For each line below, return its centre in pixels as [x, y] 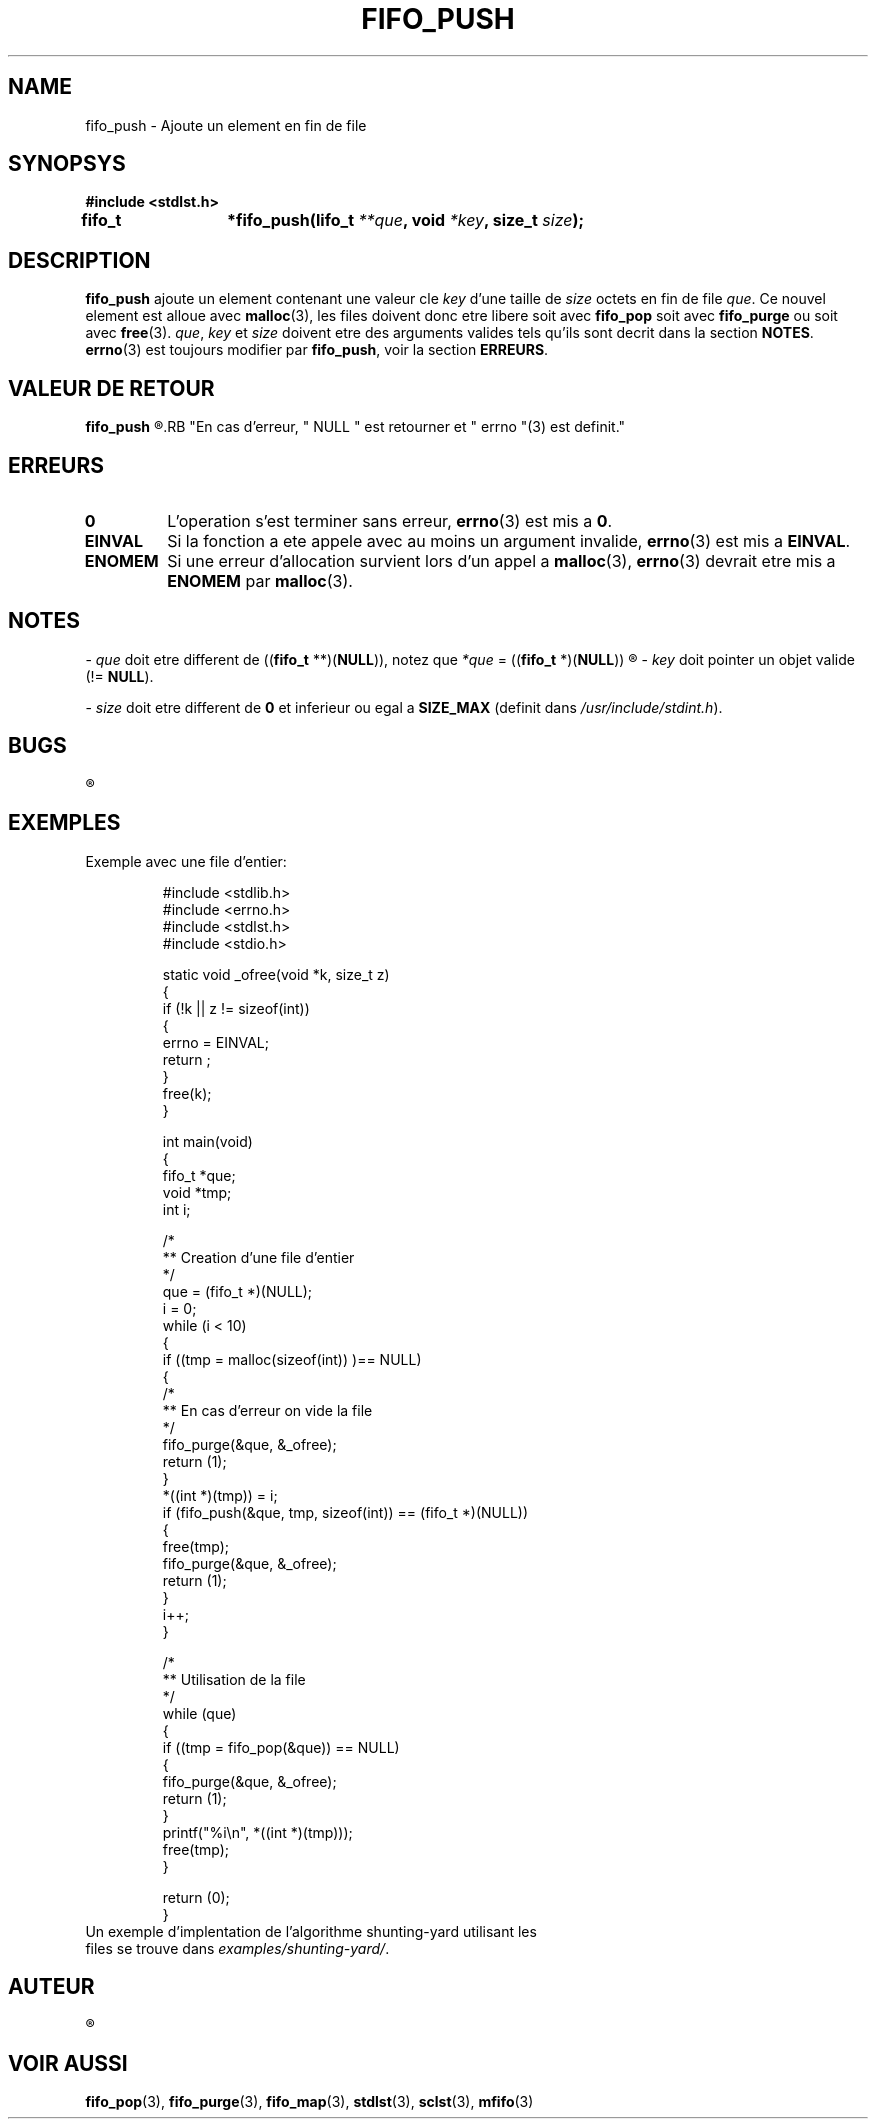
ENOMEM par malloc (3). [260, 580]
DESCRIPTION [79, 260]
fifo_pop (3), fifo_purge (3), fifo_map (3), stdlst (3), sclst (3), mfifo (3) [309, 2102]
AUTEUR [51, 1986]
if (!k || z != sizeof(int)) [236, 1008]
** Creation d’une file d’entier [258, 1257]
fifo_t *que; [199, 1175]
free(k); [187, 1093]
